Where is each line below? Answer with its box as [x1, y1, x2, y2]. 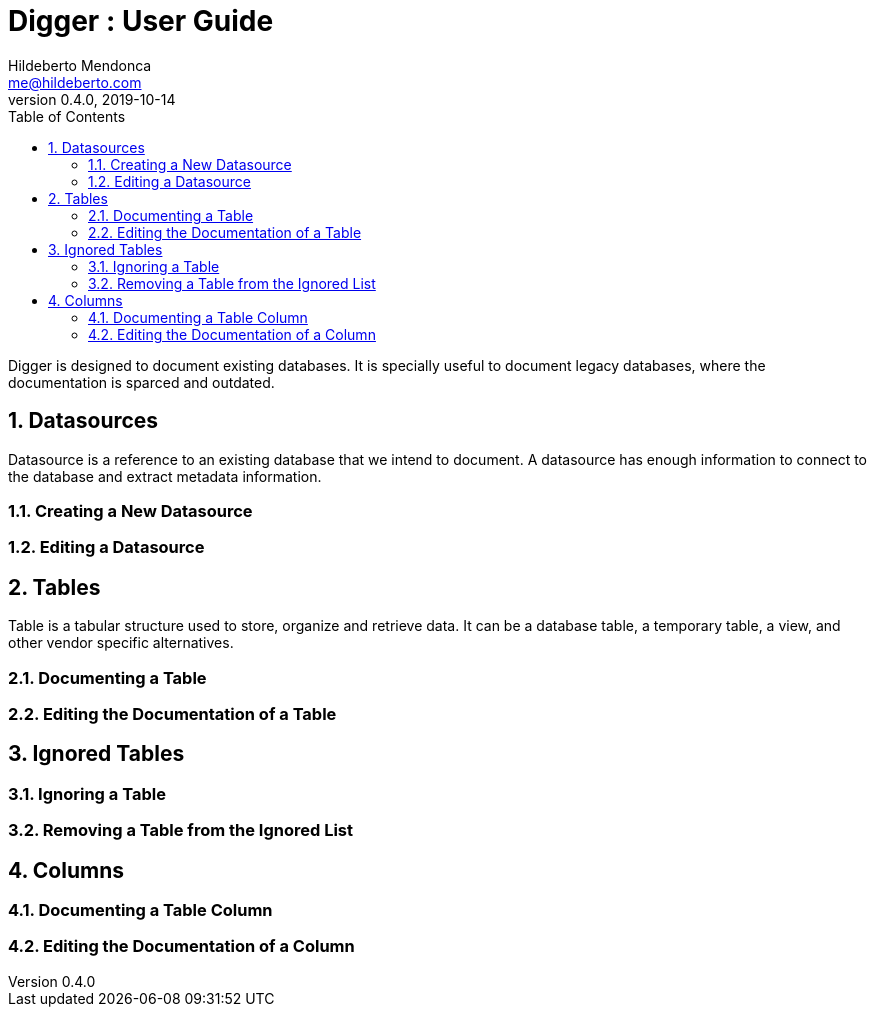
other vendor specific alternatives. [8, 634, 234, 652]
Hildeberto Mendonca [8, 56, 152, 74]
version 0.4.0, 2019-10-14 [8, 90, 176, 108]
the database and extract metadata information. [8, 467, 322, 485]
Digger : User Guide [8, 4, 274, 38]
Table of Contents [8, 107, 126, 125]
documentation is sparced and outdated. [8, 373, 275, 391]
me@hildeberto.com [8, 73, 142, 91]
